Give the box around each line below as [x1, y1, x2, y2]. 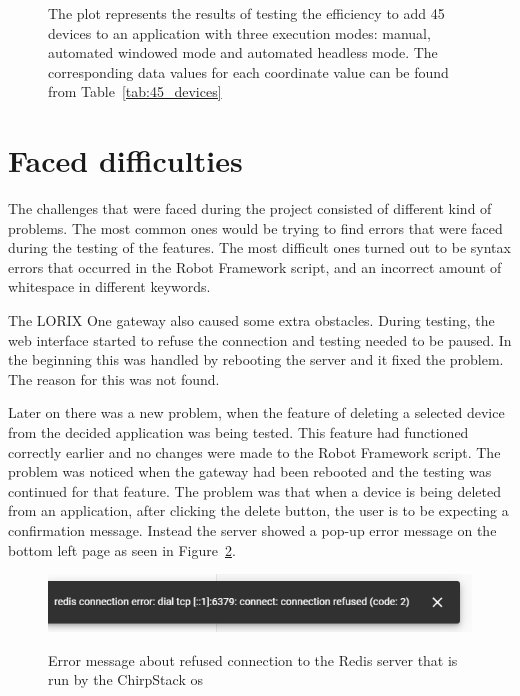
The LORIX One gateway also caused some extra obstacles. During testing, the [8, 310, 495, 331]
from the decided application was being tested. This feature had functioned [8, 422, 469, 443]
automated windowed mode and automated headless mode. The [48, 42, 438, 63]
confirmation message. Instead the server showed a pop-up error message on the [8, 520, 497, 540]
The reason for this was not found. [8, 368, 220, 389]
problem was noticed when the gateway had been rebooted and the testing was [8, 461, 492, 482]
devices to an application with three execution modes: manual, [48, 22, 431, 43]
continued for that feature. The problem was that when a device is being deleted [8, 480, 501, 501]
